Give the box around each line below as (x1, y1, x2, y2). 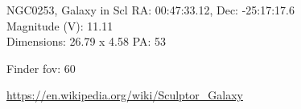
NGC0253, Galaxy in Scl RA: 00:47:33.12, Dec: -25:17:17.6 (6, 2, 295, 18)
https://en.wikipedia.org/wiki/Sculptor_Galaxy (6, 87, 243, 103)
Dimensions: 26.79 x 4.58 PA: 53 (6, 33, 167, 50)
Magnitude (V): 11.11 (6, 17, 113, 34)
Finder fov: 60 (6, 59, 76, 76)
